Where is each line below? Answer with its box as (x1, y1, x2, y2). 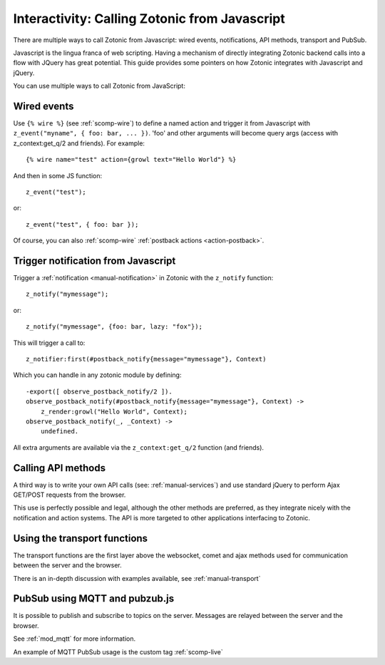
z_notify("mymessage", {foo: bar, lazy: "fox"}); (26, 323, 203, 331)
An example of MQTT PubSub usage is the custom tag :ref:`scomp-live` (13, 647, 224, 656)
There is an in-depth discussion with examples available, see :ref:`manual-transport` (13, 574, 261, 582)
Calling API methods (13, 462, 106, 474)
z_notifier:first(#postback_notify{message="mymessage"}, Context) (26, 355, 267, 363)
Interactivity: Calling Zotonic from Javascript (13, 11, 285, 26)
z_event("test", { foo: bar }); (26, 220, 139, 228)
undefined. (40, 428, 79, 435)
